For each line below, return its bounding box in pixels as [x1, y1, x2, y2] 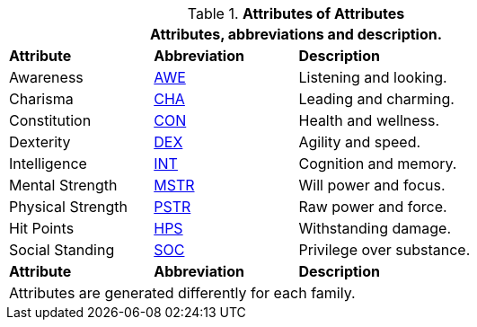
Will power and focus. [298, 176, 446, 194]
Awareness [9, 68, 84, 86]
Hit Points [9, 219, 75, 237]
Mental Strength [9, 176, 118, 194]
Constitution [9, 111, 92, 129]
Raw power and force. [298, 198, 447, 216]
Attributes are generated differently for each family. [9, 284, 356, 302]
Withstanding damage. [298, 219, 451, 237]
